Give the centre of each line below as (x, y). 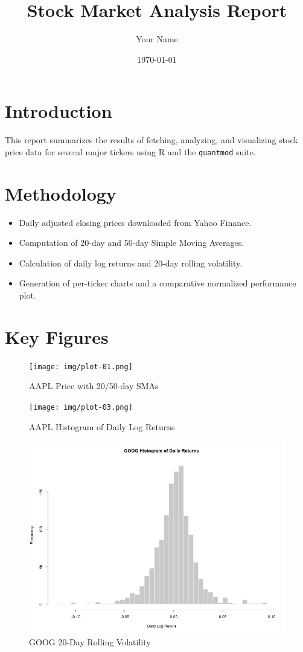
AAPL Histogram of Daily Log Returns (102, 426)
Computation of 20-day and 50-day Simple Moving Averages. (132, 243)
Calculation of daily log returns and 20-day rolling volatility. (131, 263)
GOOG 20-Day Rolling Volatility (90, 641)
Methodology (61, 193)
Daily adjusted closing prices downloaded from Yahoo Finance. (135, 222)
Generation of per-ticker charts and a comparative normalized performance (158, 283)
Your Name (157, 39)
